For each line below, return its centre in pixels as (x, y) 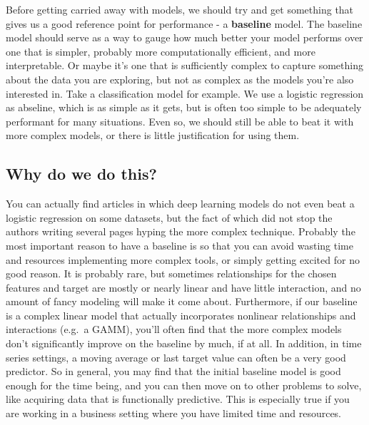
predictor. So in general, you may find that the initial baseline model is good (173, 371)
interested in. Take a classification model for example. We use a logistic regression (185, 93)
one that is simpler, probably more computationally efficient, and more (161, 51)
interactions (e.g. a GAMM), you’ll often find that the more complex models (174, 329)
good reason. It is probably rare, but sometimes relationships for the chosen (171, 273)
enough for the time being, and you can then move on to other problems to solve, (184, 385)
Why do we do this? (81, 174)
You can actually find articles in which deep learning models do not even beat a (180, 204)
